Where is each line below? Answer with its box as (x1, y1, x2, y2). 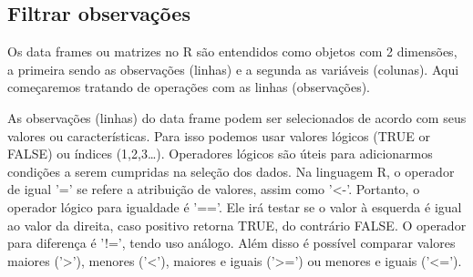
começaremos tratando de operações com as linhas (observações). (7, 77, 370, 97)
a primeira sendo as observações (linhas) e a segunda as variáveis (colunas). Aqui (7, 59, 459, 78)
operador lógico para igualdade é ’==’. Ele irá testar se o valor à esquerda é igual (7, 197, 462, 216)
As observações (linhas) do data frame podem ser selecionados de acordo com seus (7, 108, 467, 127)
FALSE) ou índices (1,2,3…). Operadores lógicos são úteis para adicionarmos (7, 144, 433, 163)
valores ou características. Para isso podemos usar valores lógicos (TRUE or (7, 126, 430, 145)
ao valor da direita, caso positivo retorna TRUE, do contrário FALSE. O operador (7, 215, 467, 234)
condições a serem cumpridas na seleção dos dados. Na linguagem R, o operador (7, 161, 455, 180)
